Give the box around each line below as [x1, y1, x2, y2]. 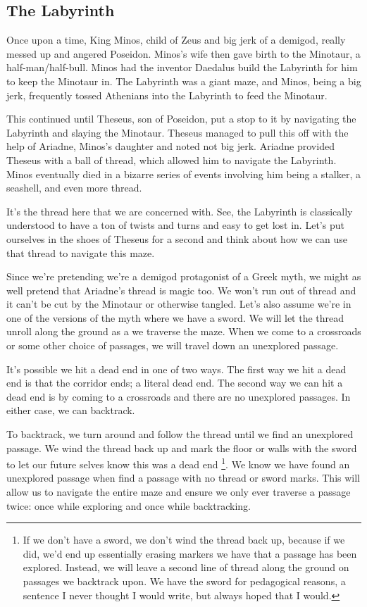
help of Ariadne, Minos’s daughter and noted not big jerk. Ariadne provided [6, 139, 335, 154]
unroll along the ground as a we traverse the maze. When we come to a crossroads [6, 324, 361, 339]
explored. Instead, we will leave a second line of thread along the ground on [23, 560, 349, 575]
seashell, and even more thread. [6, 180, 142, 195]
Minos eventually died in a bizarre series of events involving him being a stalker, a [6, 166, 361, 181]
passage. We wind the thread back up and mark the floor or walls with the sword [6, 440, 357, 455]
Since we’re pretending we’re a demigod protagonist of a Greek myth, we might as [6, 269, 361, 284]
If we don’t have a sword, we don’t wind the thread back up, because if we [23, 532, 345, 547]
